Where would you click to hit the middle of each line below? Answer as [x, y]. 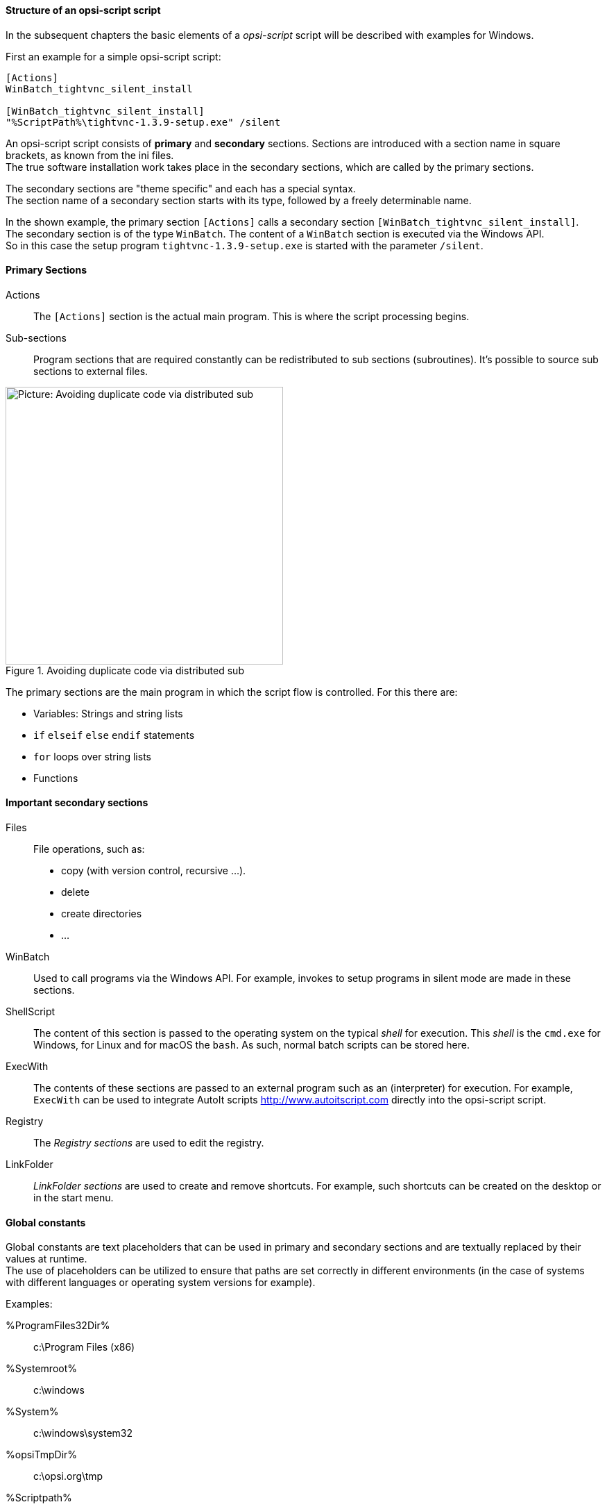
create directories [102, 914]
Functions [56, 778]
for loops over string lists [92, 756]
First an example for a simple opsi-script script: [113, 56]
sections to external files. [91, 371]
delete [75, 892]
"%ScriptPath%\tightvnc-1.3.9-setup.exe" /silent [143, 122]
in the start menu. [74, 1198]
